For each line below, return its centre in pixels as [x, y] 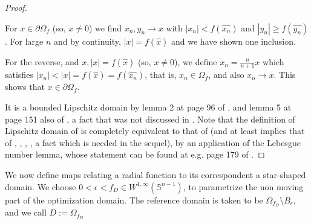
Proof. [16, 7]
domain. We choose [41, 186]
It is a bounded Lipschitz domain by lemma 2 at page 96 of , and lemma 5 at [148, 107]
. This [285, 75]
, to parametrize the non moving [243, 186]
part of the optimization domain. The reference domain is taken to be [134, 200]
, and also [226, 75]
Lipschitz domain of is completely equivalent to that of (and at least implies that [155, 131]
